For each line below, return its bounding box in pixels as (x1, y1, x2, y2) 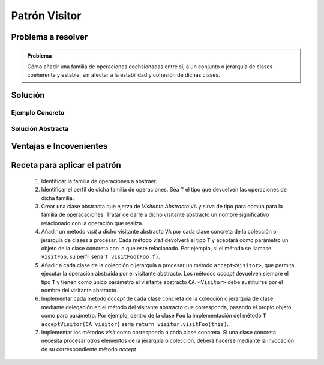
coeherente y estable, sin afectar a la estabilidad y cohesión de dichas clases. (27, 71, 220, 79)
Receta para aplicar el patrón (11, 160, 121, 170)
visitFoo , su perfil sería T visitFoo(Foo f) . (41, 253, 160, 261)
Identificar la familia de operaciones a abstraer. (41, 177, 158, 184)
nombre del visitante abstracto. (41, 286, 118, 294)
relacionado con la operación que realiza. (41, 219, 143, 226)
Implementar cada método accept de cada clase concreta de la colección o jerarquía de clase (41, 295, 274, 303)
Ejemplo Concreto (11, 109, 65, 117)
